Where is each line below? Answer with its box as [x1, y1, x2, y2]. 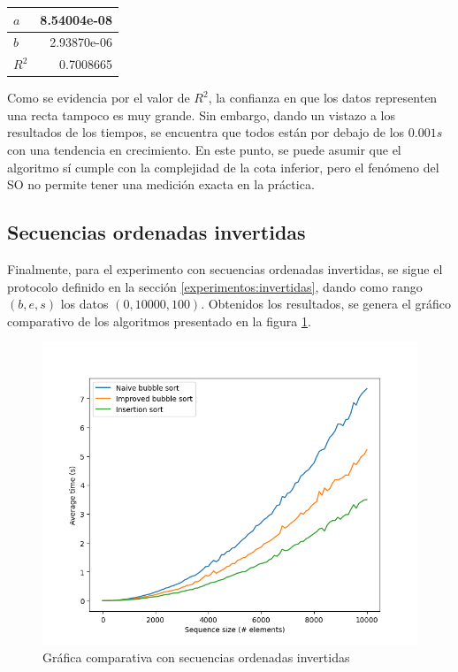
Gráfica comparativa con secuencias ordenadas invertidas [42, 647, 350, 666]
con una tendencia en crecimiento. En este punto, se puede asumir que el [7, 141, 401, 159]
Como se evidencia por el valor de [7, 88, 190, 107]
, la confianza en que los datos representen [208, 88, 438, 107]
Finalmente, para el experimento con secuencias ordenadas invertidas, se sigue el [7, 260, 443, 279]
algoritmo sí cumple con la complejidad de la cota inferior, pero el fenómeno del [7, 157, 439, 176]
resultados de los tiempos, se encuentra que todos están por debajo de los [7, 123, 405, 141]
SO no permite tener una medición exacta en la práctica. [7, 175, 315, 194]
